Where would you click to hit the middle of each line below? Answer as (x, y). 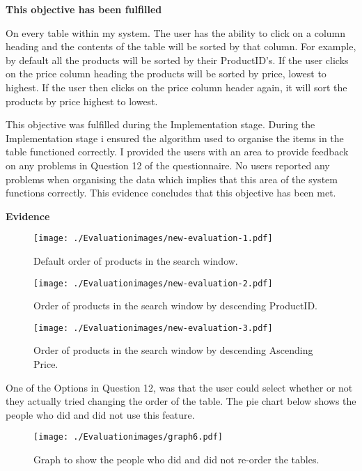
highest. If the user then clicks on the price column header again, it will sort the (176, 87)
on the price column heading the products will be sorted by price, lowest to (166, 74)
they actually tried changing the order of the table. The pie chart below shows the (181, 401)
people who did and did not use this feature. (100, 414)
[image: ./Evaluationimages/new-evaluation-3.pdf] (153, 328)
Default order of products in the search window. (136, 260)
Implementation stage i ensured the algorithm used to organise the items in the (175, 138)
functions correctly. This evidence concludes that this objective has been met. (171, 193)
